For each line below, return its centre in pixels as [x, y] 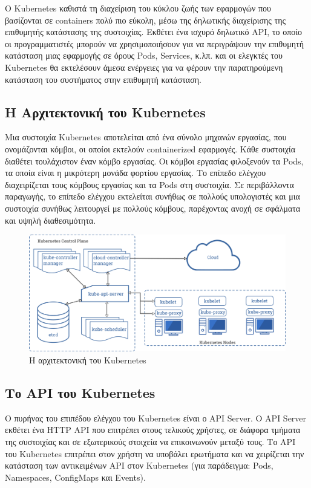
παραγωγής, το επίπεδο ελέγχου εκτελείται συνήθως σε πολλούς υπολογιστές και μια [152, 196]
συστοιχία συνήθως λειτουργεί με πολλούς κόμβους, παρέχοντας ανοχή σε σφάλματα [153, 208]
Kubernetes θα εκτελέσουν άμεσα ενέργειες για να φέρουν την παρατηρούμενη [144, 67]
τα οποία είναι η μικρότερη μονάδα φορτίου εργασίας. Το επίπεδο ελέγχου [136, 173]
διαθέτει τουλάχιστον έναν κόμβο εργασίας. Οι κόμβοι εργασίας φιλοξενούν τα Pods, [154, 161]
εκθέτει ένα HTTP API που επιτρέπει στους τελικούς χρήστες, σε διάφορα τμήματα [153, 430]
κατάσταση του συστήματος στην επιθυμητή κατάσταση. [103, 79]
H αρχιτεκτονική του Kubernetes [88, 360]
